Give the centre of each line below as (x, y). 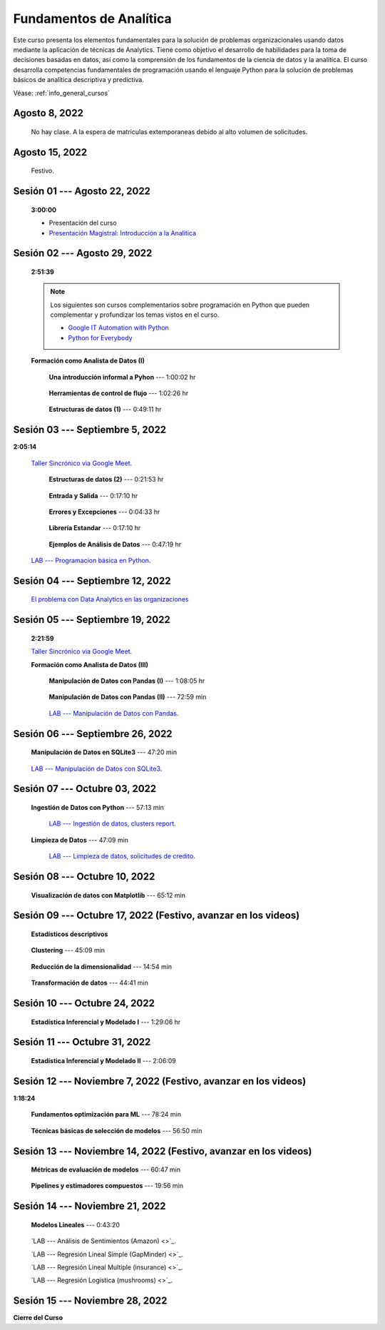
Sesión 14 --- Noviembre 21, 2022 (89, 1206)
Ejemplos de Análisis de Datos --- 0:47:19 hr (115, 544)
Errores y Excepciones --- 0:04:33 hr (104, 512)
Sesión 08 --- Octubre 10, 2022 (84, 877)
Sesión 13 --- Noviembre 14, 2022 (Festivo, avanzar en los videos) (163, 1151)
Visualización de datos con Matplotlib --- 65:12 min (108, 895)
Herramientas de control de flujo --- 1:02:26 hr (119, 393)
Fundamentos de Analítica (92, 19)
